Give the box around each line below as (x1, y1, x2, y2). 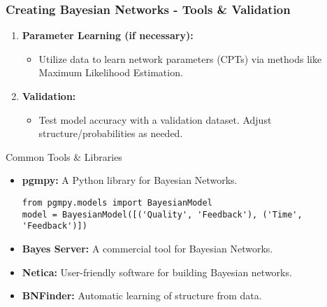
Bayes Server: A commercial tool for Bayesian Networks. (22, 241, 273, 255)
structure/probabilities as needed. (38, 126, 183, 141)
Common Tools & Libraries (6, 149, 122, 164)
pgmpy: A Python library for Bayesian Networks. (22, 173, 238, 187)
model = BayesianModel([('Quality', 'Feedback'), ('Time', (22, 209, 303, 220)
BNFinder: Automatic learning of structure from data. (22, 288, 262, 303)
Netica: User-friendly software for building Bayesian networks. (22, 264, 292, 279)
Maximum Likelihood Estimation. (38, 65, 183, 80)
